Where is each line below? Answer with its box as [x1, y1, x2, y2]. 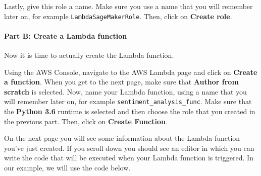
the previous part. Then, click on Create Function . [4, 116, 168, 126]
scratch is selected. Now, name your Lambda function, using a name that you [4, 86, 247, 97]
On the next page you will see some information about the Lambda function [4, 133, 240, 143]
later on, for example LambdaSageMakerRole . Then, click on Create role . [4, 11, 232, 21]
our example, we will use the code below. [4, 162, 131, 173]
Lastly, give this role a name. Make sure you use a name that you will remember [4, 1, 253, 11]
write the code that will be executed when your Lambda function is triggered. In [4, 152, 253, 163]
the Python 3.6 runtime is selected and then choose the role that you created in [4, 106, 255, 117]
